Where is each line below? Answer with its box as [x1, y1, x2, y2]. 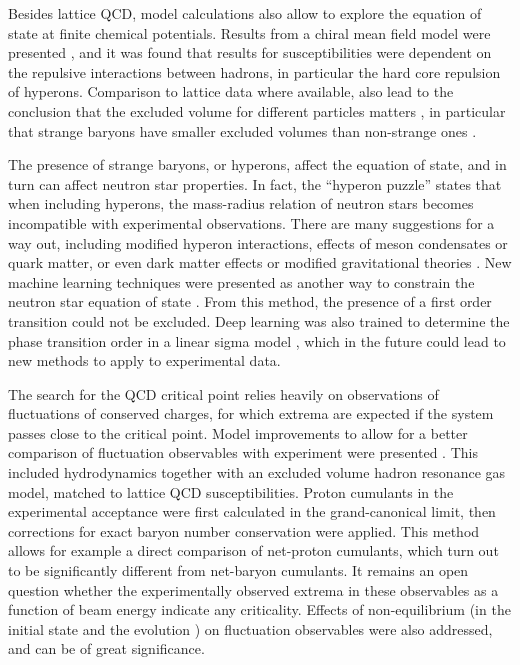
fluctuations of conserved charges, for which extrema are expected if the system [8, 403, 494, 424]
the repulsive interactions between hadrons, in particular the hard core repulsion [8, 61, 501, 82]
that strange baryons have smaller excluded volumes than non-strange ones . [8, 120, 477, 141]
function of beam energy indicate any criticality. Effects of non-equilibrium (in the [8, 599, 511, 620]
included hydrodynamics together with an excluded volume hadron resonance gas [8, 462, 506, 483]
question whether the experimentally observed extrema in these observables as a [8, 579, 499, 600]
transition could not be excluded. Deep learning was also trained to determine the [8, 310, 510, 331]
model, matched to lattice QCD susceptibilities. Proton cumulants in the [8, 481, 454, 502]
